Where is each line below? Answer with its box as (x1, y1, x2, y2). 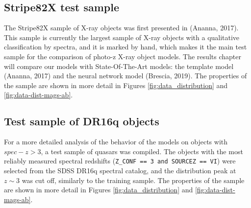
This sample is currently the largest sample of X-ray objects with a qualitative (4, 32, 240, 42)
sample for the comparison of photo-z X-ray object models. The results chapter (4, 51, 241, 61)
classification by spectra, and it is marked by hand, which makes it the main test (4, 42, 247, 52)
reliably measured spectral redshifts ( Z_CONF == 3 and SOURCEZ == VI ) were (4, 156, 236, 166)
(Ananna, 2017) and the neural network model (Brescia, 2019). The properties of (4, 70, 247, 81)
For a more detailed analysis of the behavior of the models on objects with (4, 137, 228, 147)
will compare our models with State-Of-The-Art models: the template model (4, 61, 234, 71)
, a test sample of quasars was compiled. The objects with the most (41, 146, 243, 156)
